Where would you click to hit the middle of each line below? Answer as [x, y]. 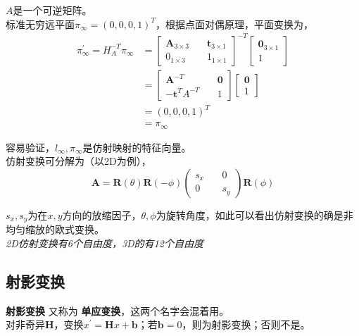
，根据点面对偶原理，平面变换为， [234, 24]
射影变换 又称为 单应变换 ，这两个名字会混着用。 [118, 310]
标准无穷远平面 [40, 24]
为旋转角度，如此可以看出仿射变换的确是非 [254, 214]
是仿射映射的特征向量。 [137, 147]
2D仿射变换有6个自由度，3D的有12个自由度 [105, 243]
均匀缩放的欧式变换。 [55, 229]
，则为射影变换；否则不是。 [246, 324]
